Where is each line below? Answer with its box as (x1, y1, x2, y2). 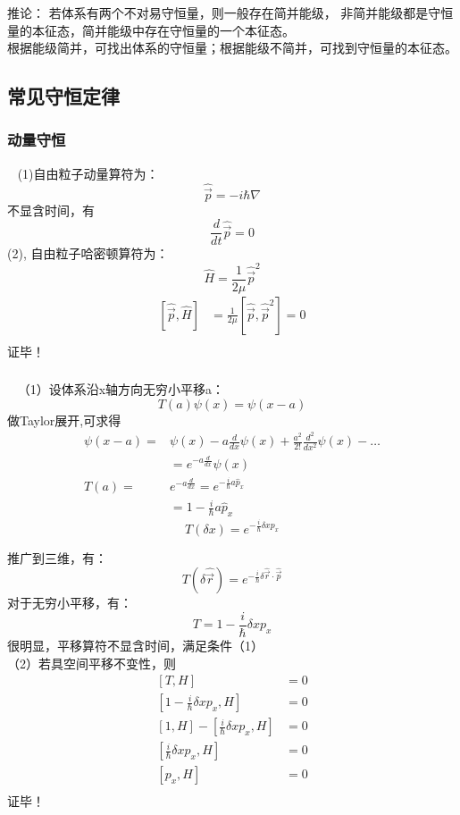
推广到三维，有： (7, 548, 107, 567)
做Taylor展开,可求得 (7, 410, 121, 429)
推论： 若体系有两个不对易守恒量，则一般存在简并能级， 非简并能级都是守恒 (7, 4, 454, 21)
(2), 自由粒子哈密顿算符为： (7, 244, 169, 263)
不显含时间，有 (7, 200, 95, 219)
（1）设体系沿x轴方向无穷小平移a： (17, 380, 225, 399)
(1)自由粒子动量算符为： (17, 164, 159, 182)
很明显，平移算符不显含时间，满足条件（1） (7, 636, 263, 655)
